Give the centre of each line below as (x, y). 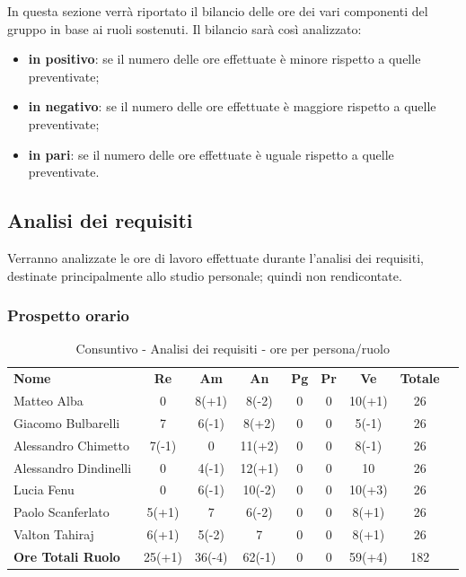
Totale (420, 378)
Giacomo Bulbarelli (67, 422)
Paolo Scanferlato (62, 512)
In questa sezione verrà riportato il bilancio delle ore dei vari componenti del (218, 11)
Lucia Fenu (44, 490)
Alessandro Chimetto (71, 445)
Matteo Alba (48, 401)
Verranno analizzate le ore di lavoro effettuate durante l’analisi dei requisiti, (215, 257)
